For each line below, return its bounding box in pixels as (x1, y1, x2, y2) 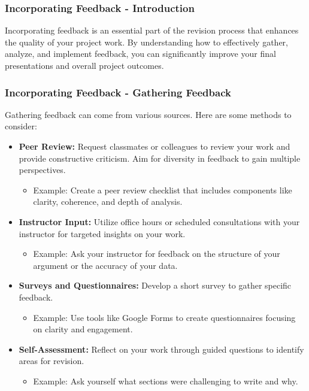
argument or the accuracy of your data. (33, 259, 178, 271)
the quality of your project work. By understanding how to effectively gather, (5, 35, 288, 48)
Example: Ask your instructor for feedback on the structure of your (33, 247, 280, 260)
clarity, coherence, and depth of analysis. (33, 195, 183, 208)
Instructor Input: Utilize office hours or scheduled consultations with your (19, 215, 300, 228)
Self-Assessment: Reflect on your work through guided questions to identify (19, 342, 304, 355)
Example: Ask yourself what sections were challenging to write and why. (33, 374, 298, 387)
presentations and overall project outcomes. (5, 59, 164, 71)
